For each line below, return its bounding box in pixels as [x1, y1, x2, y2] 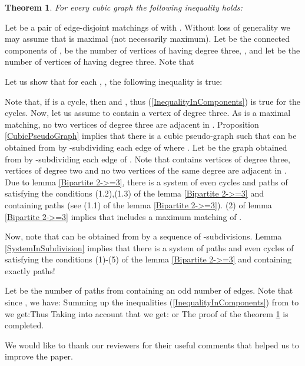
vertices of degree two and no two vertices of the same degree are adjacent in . [5, 164, 287, 177]
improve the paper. [5, 350, 73, 362]
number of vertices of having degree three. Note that [5, 55, 194, 68]
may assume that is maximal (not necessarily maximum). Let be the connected [5, 32, 290, 45]
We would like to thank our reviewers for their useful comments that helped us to [5, 338, 299, 351]
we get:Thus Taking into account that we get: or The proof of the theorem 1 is [5, 307, 289, 320]
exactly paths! [5, 264, 55, 277]
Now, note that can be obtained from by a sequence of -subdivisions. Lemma [5, 230, 282, 242]
